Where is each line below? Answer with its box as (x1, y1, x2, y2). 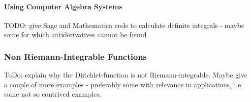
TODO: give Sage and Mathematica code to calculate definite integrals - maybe (4, 20, 245, 30)
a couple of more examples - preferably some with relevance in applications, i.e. (4, 79, 243, 89)
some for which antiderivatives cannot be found (4, 29, 147, 40)
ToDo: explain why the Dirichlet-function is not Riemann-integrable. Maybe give (4, 70, 248, 80)
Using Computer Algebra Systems (4, 1, 123, 11)
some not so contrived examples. (4, 89, 101, 99)
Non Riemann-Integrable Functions (4, 50, 147, 62)
